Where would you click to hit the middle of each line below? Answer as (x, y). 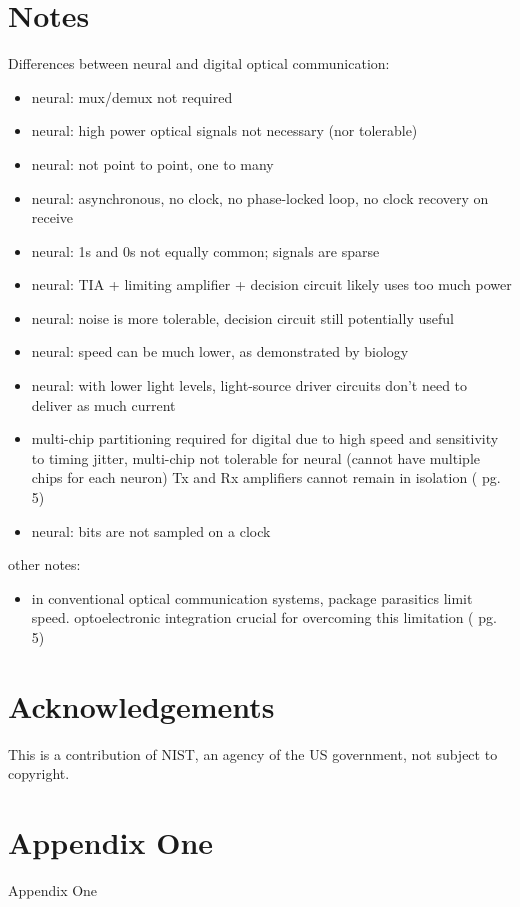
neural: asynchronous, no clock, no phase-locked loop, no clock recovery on (260, 197)
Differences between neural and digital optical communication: (199, 63)
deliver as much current (103, 404)
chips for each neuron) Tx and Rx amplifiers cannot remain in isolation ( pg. (266, 477)
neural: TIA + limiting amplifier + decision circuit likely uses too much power (271, 284)
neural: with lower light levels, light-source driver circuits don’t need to (249, 385)
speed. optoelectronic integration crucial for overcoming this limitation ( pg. (264, 617)
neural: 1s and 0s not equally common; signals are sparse (205, 250)
